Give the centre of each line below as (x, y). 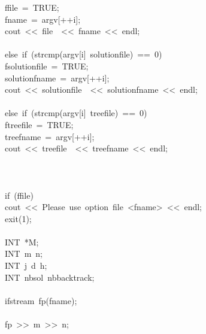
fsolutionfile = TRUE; (47, 66)
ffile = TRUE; (32, 7)
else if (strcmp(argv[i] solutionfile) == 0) (84, 54)
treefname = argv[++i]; (50, 136)
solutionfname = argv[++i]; (57, 78)
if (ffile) (19, 195)
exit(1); (18, 218)
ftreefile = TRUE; (39, 124)
